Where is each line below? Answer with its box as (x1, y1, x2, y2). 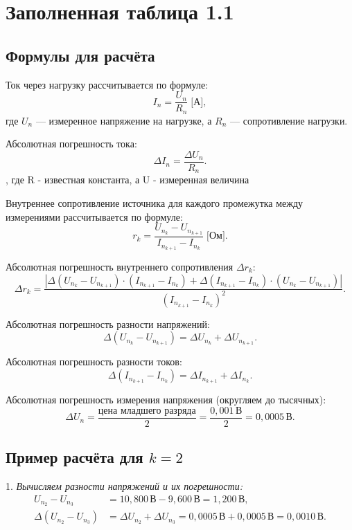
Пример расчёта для (6, 446, 143, 468)
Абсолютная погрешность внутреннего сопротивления (6, 259, 234, 273)
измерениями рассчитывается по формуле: (6, 209, 183, 223)
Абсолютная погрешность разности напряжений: (6, 316, 210, 331)
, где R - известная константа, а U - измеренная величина (6, 172, 249, 187)
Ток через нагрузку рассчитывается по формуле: (6, 77, 209, 91)
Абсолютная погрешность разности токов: (6, 354, 182, 369)
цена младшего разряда (98, 405, 196, 416)
